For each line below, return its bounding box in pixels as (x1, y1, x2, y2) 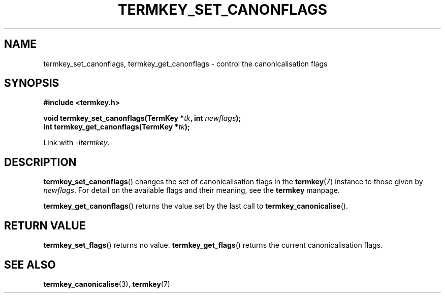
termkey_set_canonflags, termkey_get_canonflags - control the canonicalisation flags (43, 59, 328, 68)
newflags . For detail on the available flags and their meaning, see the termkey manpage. (43, 186, 340, 195)
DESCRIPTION (4, 155, 77, 169)
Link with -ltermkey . (43, 138, 110, 147)
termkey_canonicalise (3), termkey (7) (43, 279, 170, 288)
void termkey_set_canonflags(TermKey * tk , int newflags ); (43, 114, 241, 123)
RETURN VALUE (4, 219, 86, 232)
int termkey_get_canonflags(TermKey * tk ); (43, 122, 190, 131)
